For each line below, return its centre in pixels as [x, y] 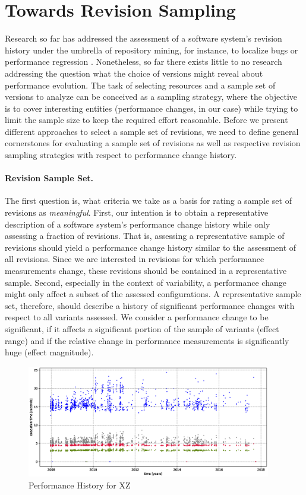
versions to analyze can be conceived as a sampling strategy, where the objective [151, 97]
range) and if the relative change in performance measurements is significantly [147, 340]
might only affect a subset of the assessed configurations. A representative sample [153, 294]
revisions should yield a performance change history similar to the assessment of [151, 247]
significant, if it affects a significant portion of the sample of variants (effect [142, 328]
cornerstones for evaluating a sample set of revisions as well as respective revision [153, 143]
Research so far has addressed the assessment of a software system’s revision [143, 38]
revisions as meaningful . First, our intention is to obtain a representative [137, 212]
